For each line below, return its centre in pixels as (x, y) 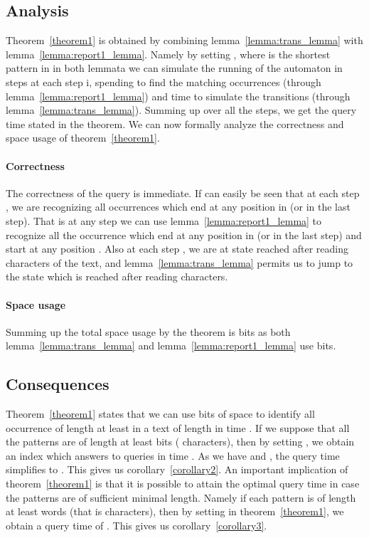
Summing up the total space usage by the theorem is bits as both (148, 331)
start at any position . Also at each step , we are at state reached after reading (177, 249)
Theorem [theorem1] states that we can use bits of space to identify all (160, 414)
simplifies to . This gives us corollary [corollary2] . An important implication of (177, 469)
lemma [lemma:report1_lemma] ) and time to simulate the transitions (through (178, 96)
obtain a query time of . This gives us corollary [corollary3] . (137, 525)
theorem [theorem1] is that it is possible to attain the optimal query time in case (183, 484)
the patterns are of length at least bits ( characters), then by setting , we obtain (180, 442)
